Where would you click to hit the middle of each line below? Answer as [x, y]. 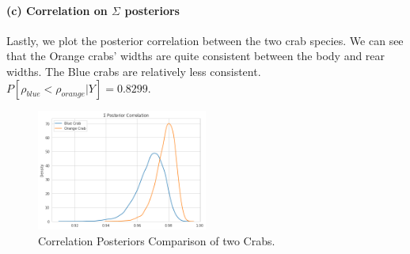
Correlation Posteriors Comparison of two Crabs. [157, 240]
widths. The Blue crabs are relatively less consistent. [134, 71]
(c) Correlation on [57, 10]
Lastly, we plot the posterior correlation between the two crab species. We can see [205, 40]
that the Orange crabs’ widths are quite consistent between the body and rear [196, 56]
